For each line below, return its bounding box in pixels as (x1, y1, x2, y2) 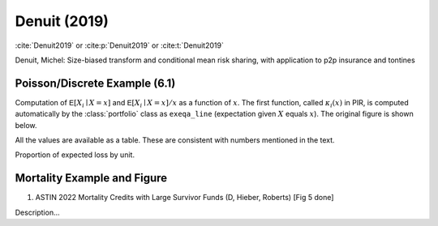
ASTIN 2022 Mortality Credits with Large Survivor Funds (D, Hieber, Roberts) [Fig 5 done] (35, 193, 334, 203)
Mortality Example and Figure (15, 171, 168, 185)
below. (15, 120, 37, 130)
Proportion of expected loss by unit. (15, 150, 135, 160)
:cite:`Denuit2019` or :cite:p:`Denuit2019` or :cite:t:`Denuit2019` (15, 41, 225, 50)
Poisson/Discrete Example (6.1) (15, 76, 176, 90)
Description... (15, 207, 60, 217)
